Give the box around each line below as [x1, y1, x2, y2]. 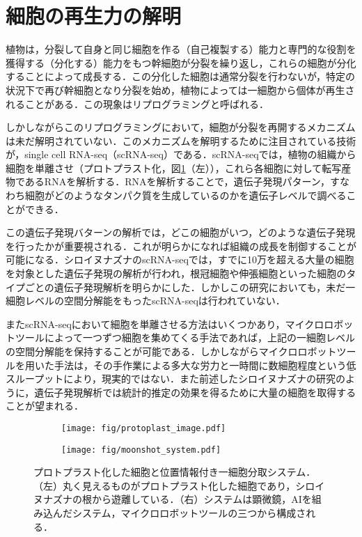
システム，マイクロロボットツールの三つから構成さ [72, 506, 306, 520]
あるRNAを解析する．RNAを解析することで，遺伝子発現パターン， [24, 174, 331, 189]
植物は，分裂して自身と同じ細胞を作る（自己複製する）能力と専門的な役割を [6, 42, 356, 56]
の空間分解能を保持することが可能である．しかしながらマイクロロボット [6, 344, 337, 358]
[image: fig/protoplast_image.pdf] [61, 423, 226, 433]
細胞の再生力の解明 [6, 1, 182, 30]
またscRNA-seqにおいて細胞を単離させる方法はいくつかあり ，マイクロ [6, 316, 324, 331]
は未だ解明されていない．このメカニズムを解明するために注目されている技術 [6, 133, 356, 148]
